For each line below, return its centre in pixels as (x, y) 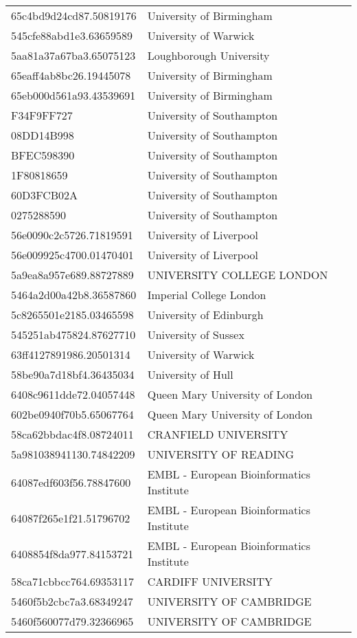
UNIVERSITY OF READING (221, 454)
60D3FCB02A (45, 195)
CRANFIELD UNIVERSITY (218, 434)
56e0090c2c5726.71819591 (72, 235)
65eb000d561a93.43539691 (73, 95)
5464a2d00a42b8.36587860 (74, 295)
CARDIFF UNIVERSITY (210, 581)
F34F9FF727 (42, 115)
